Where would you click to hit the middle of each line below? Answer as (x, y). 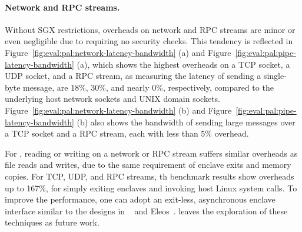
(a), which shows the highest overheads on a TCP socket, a (183, 64)
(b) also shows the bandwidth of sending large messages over (186, 122)
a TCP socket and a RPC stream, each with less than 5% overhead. (127, 133)
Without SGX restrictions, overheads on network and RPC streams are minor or (150, 29)
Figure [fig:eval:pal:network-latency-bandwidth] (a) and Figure (118, 52)
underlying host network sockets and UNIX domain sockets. (113, 99)
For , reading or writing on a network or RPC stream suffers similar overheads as (151, 153)
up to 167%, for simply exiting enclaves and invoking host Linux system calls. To (151, 188)
